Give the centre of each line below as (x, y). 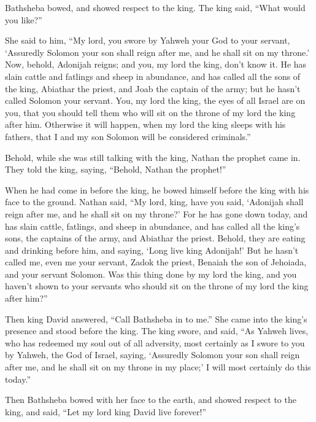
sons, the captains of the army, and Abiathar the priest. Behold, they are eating (155, 238)
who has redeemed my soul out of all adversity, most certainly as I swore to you (155, 342)
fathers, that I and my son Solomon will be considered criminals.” (128, 136)
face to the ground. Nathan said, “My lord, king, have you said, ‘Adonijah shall (154, 202)
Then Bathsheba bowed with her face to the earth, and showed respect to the (151, 400)
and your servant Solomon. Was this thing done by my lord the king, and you (151, 274)
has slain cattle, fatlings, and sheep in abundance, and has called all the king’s (152, 226)
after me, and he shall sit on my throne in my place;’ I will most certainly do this (158, 367)
